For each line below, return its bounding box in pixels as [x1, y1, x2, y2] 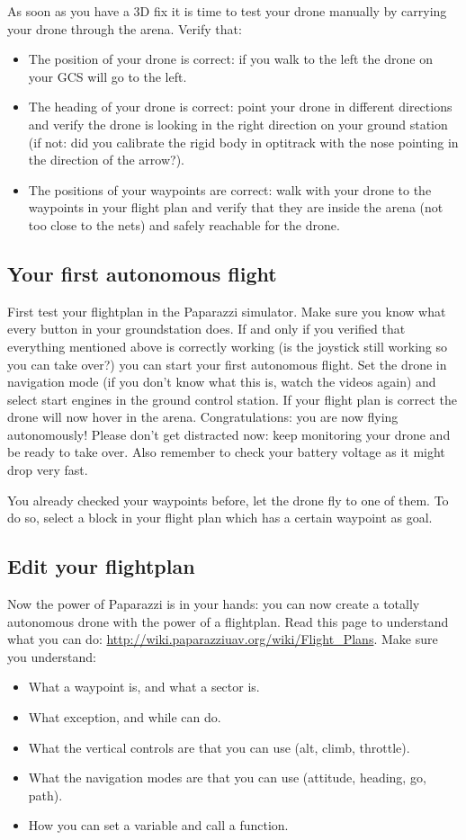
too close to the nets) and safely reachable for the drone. [28, 215, 340, 234]
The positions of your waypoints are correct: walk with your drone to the [28, 180, 432, 199]
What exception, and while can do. [28, 708, 221, 727]
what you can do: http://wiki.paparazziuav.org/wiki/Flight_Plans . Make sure [7, 630, 438, 648]
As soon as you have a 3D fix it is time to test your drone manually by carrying [7, 2, 447, 20]
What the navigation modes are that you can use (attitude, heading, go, [28, 768, 426, 787]
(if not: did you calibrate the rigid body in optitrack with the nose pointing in [28, 132, 459, 151]
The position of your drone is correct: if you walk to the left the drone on [28, 49, 433, 68]
